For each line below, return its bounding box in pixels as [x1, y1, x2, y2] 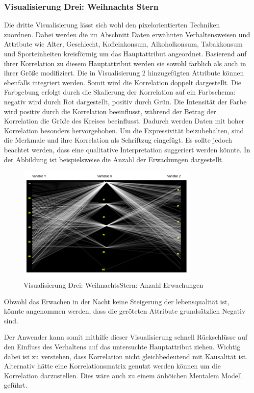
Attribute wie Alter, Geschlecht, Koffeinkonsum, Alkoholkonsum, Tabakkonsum [4, 39, 243, 49]
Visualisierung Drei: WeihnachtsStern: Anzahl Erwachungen [24, 280, 203, 290]
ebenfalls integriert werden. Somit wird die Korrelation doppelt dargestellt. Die [4, 77, 242, 87]
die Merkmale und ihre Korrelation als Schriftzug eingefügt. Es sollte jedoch [4, 135, 232, 145]
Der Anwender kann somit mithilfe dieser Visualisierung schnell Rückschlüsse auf [4, 332, 248, 342]
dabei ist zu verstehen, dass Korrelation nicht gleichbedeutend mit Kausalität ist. [4, 351, 248, 361]
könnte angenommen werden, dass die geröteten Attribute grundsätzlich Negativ [4, 306, 246, 316]
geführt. [4, 380, 27, 390]
